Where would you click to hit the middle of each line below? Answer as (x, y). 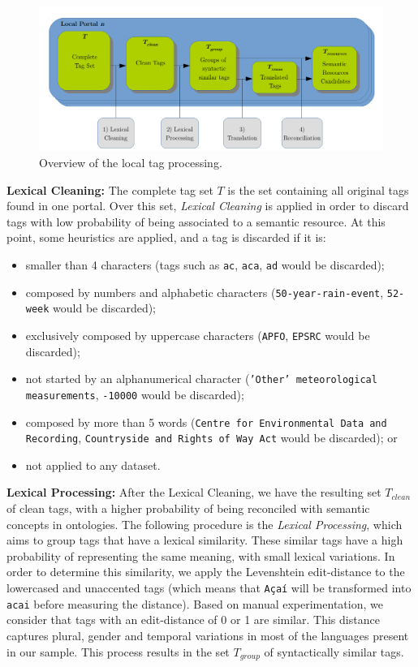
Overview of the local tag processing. (131, 163)
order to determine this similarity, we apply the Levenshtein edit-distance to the (206, 572)
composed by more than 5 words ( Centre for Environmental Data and (206, 422)
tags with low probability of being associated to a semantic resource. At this (196, 221)
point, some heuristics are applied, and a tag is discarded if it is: (166, 237)
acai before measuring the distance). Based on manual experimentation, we (195, 603)
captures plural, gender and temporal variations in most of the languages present (208, 635)
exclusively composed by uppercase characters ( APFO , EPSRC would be (198, 335)
